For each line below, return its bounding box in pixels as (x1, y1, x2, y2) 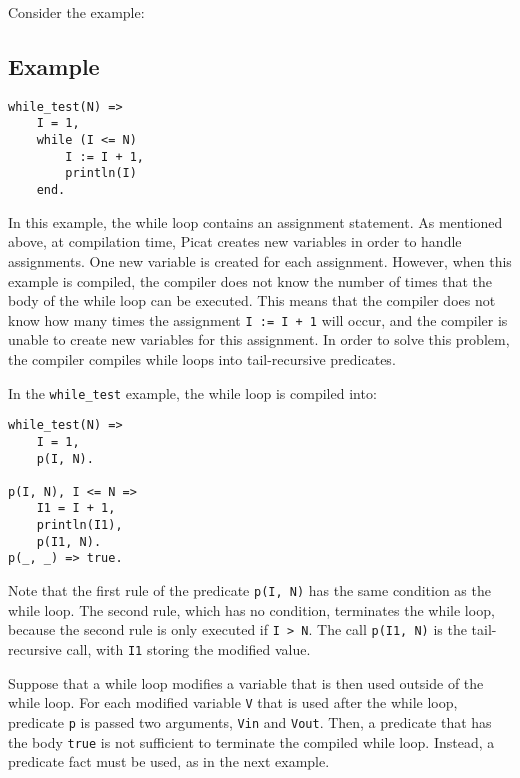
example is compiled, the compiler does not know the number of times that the (8, 270, 493, 291)
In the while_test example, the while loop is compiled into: (8, 382, 377, 403)
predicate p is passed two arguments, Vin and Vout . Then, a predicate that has (8, 711, 492, 732)
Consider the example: (8, 2, 145, 22)
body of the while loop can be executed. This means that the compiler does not (8, 290, 496, 311)
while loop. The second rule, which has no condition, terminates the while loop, (8, 599, 495, 620)
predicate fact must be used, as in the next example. (8, 751, 330, 772)
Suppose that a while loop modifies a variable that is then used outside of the (8, 672, 484, 693)
